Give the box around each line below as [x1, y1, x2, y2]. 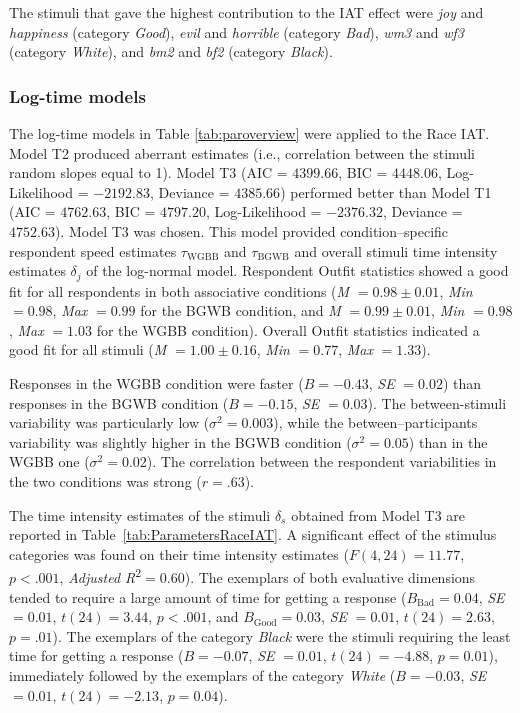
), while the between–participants [273, 412, 478, 433]
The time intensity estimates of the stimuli [9, 504, 271, 525]
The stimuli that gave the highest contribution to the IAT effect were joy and [9, 2, 484, 22]
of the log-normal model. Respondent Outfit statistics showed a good [86, 260, 509, 281]
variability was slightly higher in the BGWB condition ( [9, 431, 352, 452]
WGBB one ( [9, 451, 90, 472]
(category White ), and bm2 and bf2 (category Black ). [9, 41, 333, 62]
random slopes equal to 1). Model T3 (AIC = [9, 162, 288, 183]
